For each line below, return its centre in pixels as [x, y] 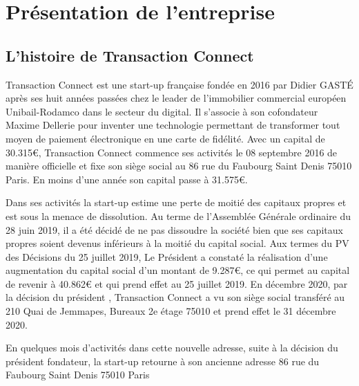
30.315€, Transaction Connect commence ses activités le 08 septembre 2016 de [172, 152]
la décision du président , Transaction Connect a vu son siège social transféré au [175, 297]
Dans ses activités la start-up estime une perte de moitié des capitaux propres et [176, 202]
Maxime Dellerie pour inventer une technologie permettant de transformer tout [173, 125]
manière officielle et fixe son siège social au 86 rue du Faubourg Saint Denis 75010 [179, 166]
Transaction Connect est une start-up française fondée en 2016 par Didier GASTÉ [179, 84]
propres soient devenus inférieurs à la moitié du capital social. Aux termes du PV [177, 243]
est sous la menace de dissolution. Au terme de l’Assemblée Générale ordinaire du [178, 215]
